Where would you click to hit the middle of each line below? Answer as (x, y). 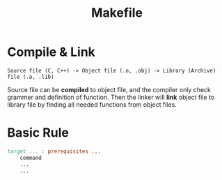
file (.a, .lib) (31, 77)
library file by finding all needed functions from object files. (92, 104)
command (31, 158)
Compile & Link (51, 52)
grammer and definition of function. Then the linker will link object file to (111, 97)
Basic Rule (38, 133)
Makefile (117, 13)
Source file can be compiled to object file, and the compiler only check (109, 89)
